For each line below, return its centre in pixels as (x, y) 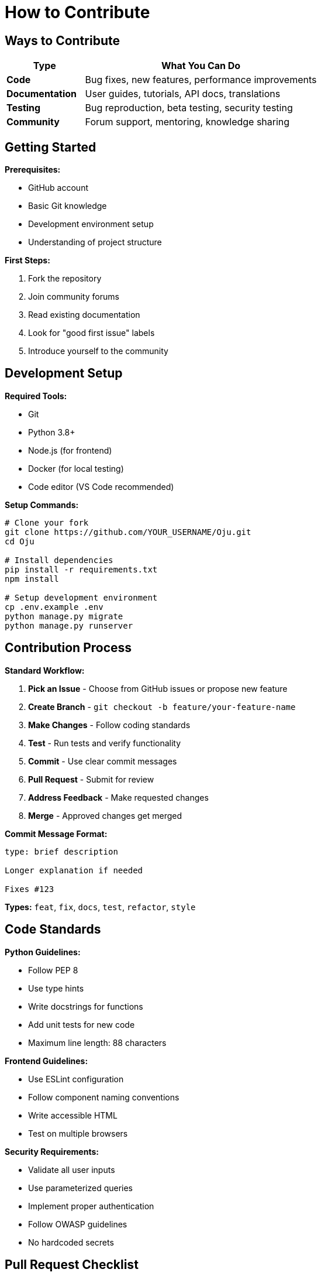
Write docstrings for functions (86, 1006)
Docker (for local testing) (76, 468)
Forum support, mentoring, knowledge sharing (187, 122)
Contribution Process (68, 648)
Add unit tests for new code (82, 1024)
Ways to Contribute (62, 40)
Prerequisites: (33, 170)
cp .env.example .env (54, 607)
